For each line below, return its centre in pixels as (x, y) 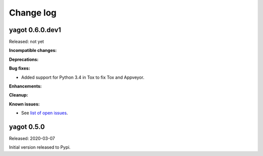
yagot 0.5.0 (27, 127)
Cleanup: (19, 95)
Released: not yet (27, 42)
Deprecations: (24, 59)
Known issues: (24, 104)
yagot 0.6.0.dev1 (35, 30)
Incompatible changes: (33, 51)
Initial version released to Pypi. (40, 147)
